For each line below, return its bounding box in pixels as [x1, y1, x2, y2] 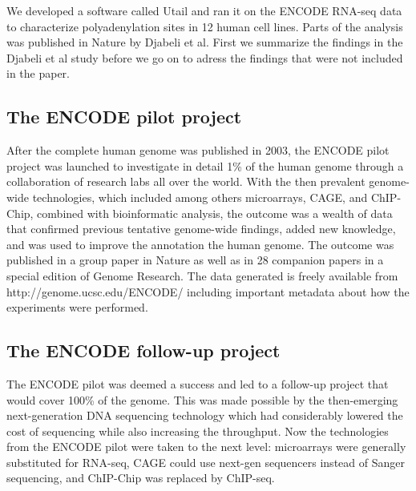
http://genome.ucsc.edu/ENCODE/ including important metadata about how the [6, 283, 410, 300]
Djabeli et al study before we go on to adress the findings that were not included [6, 49, 403, 66]
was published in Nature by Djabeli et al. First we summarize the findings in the [6, 34, 403, 50]
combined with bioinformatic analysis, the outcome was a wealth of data [37, 204, 393, 221]
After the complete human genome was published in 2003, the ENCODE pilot [6, 142, 390, 159]
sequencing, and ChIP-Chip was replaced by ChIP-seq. [6, 469, 275, 486]
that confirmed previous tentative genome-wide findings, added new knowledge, [6, 220, 396, 237]
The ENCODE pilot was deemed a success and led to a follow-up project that [6, 375, 389, 392]
